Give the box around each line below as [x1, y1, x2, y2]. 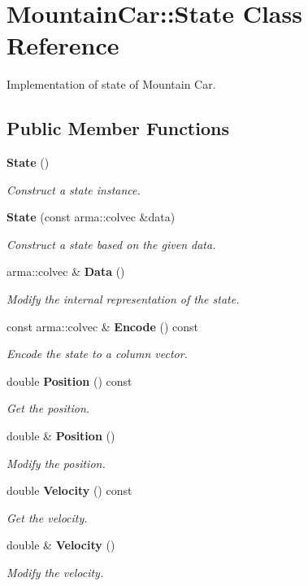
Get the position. [7, 400, 90, 417]
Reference [7, 28, 119, 62]
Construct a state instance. [7, 181, 141, 198]
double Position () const [7, 372, 132, 389]
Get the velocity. [7, 509, 88, 526]
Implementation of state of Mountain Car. [7, 76, 216, 93]
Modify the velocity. [7, 564, 104, 581]
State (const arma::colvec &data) [7, 208, 176, 225]
